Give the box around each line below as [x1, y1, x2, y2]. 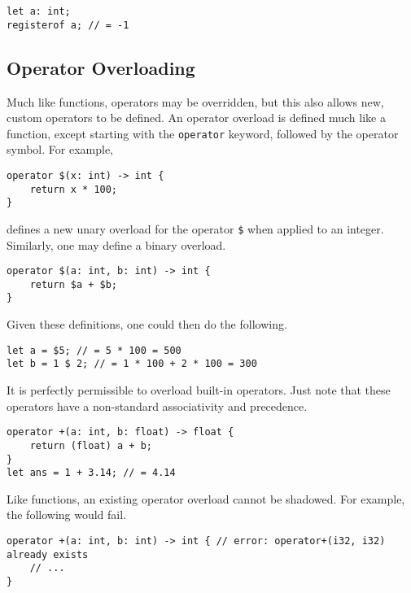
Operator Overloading [7, 55, 195, 80]
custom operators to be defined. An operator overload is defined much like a [7, 109, 386, 126]
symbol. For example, [7, 141, 113, 158]
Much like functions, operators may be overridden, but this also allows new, [7, 93, 384, 110]
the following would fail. [7, 506, 127, 523]
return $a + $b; [29, 278, 118, 290]
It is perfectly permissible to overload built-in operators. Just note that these [7, 382, 391, 399]
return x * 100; [29, 183, 118, 195]
